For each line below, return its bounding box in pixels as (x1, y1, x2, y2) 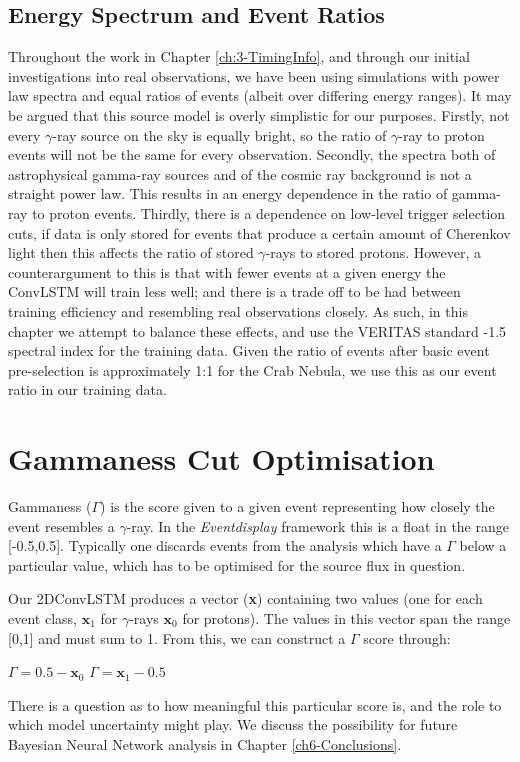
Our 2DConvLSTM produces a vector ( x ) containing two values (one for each (8, 588, 483, 609)
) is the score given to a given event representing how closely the (100, 496, 495, 517)
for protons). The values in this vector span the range (182, 607, 511, 628)
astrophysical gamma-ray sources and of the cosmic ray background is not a (8, 163, 472, 184)
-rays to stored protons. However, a (265, 242, 482, 263)
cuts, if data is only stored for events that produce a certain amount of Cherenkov (8, 222, 511, 243)
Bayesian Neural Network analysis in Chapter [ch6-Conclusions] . (8, 733, 402, 754)
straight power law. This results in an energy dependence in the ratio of (8, 183, 448, 204)
